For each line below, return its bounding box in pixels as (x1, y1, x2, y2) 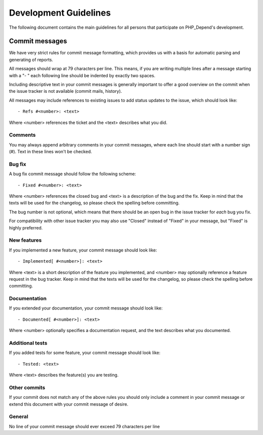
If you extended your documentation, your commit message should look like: (9, 305, 163, 311)
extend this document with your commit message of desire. (9, 401, 129, 407)
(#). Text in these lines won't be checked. (9, 149, 92, 155)
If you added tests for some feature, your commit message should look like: (9, 350, 161, 356)
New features (9, 237, 42, 244)
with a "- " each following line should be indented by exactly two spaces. (9, 72, 155, 78)
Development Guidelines (9, 7, 111, 18)
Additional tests (9, 339, 48, 346)
